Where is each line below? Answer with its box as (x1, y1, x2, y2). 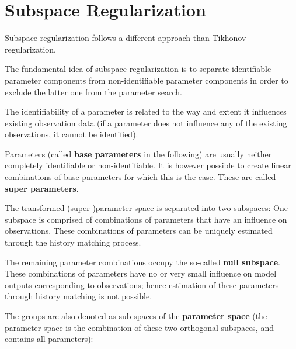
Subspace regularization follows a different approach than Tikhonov (5, 32, 246, 44)
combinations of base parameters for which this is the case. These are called (5, 171, 276, 183)
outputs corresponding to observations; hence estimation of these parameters (5, 278, 279, 291)
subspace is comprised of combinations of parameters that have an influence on (5, 213, 287, 225)
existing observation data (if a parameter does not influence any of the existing (5, 116, 287, 129)
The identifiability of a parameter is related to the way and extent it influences (5, 105, 287, 118)
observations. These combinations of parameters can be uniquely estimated (5, 224, 273, 237)
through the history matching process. (5, 236, 141, 248)
